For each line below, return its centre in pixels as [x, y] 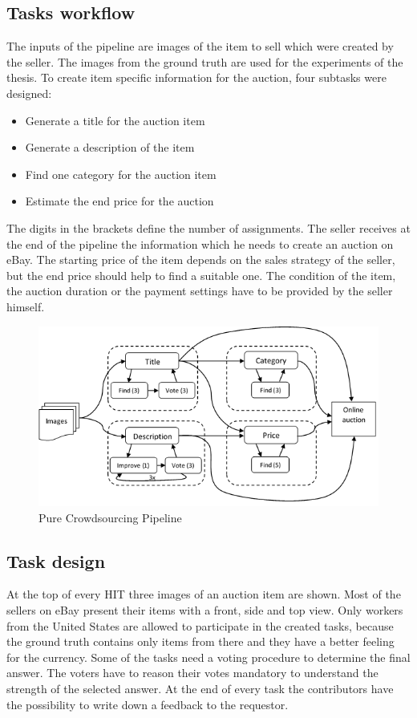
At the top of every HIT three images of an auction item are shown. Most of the [204, 594]
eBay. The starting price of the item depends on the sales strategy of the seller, [201, 260]
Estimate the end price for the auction [119, 201]
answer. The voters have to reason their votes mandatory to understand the [192, 673]
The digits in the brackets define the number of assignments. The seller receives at [208, 227]
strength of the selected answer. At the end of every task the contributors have [200, 688]
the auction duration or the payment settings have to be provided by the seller [200, 291]
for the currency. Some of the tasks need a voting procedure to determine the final [208, 657]
